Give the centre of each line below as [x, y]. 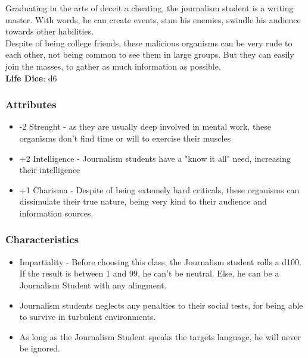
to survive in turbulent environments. [88, 317]
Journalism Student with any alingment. [93, 285]
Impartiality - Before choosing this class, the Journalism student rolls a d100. [160, 261]
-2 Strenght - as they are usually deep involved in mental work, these [145, 126]
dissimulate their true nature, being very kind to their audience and [143, 201]
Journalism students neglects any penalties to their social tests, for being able [161, 305]
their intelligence [50, 170]
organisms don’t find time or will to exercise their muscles [125, 138]
